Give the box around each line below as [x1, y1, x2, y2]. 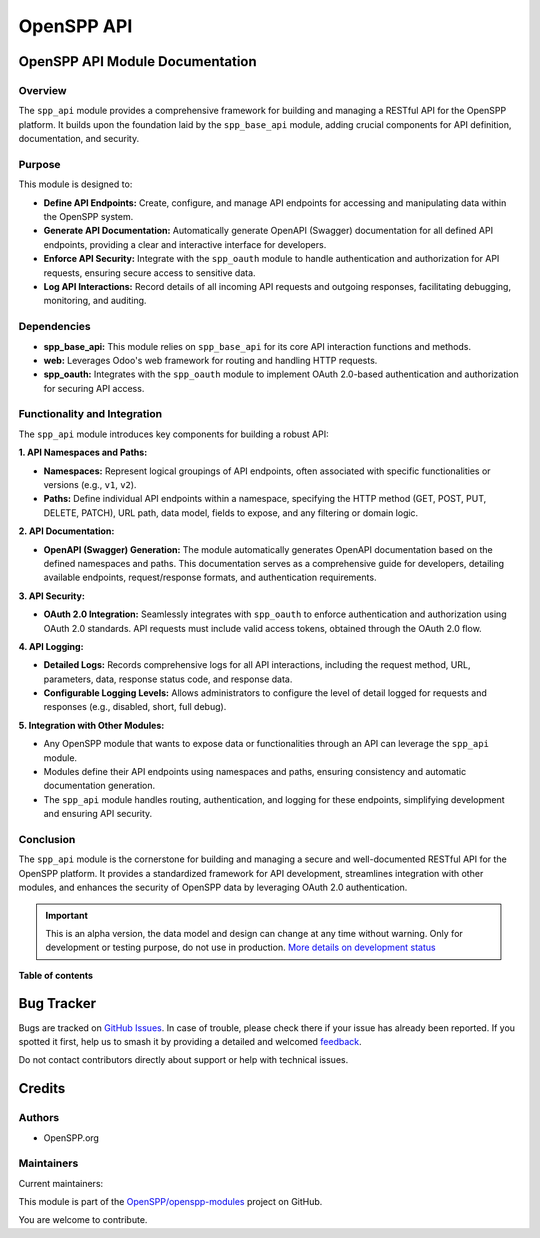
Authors [18, 1111, 60, 1125]
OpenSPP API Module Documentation [18, 53, 257, 70]
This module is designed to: [18, 178, 133, 190]
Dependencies [18, 320, 92, 334]
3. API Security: [18, 590, 85, 602]
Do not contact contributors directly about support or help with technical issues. [18, 1054, 349, 1066]
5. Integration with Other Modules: [18, 719, 165, 731]
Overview [18, 83, 67, 97]
